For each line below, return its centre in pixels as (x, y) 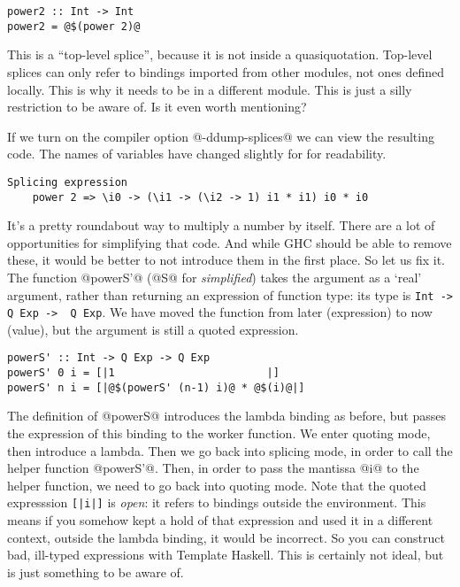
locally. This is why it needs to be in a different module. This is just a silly (210, 89)
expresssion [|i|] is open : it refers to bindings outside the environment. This (217, 502)
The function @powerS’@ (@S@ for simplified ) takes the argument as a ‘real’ (215, 277)
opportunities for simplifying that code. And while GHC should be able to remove (230, 242)
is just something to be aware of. (96, 572)
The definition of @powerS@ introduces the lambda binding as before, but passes (226, 416)
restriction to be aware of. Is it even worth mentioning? (157, 107)
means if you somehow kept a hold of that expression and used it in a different (220, 520)
